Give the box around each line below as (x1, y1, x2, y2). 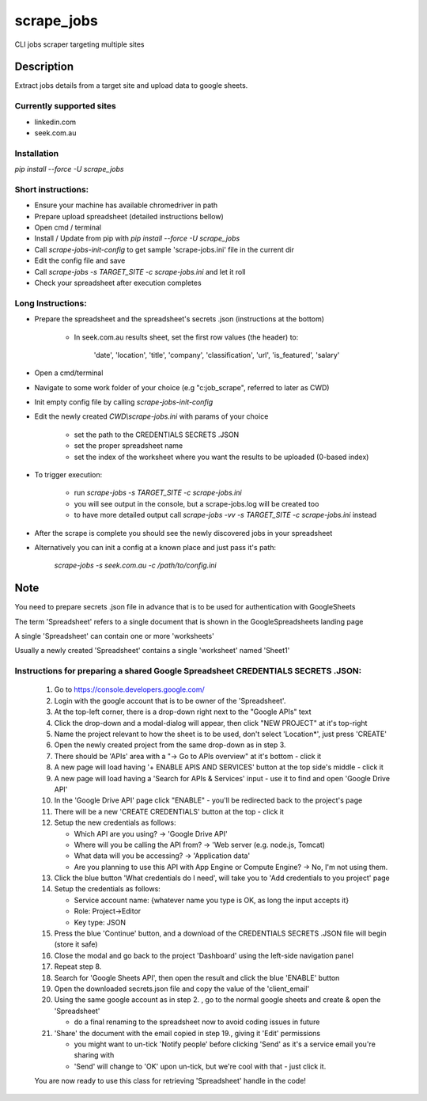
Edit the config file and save (34, 256, 126, 265)
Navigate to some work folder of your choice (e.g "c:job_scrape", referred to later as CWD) (34, 382, 330, 392)
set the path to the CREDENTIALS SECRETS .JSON (74, 430, 240, 439)
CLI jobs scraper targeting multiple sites (14, 40, 145, 49)
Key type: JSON (74, 917, 127, 927)
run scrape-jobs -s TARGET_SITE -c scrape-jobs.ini (74, 488, 242, 498)
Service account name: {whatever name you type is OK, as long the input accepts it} (74, 895, 350, 905)
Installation (14, 147, 59, 158)
